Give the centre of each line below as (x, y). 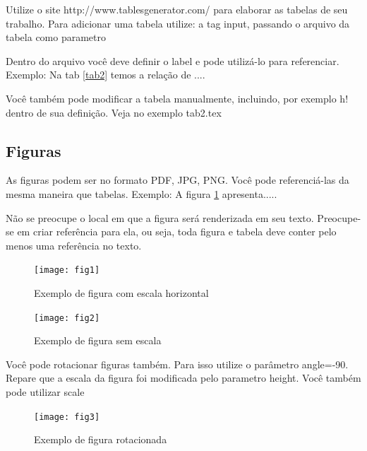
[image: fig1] (67, 270)
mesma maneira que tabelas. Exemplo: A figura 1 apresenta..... (142, 193)
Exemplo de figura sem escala (98, 340)
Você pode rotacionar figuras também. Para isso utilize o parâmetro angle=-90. (177, 364)
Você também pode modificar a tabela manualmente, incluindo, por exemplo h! (177, 98)
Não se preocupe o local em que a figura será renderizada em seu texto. (160, 217)
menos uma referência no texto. (74, 245)
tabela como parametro (56, 37)
